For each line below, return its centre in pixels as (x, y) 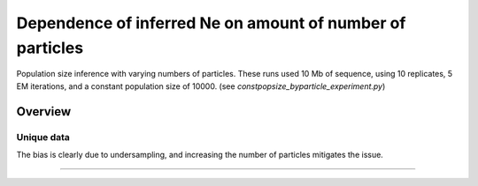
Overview (44, 112)
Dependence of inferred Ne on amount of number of (211, 23)
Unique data (43, 137)
